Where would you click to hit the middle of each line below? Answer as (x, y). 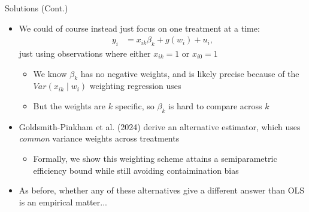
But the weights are (69, 106)
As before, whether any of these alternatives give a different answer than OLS (162, 190)
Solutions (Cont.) (37, 8)
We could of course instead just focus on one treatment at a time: (139, 28)
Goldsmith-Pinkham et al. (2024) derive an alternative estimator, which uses (160, 126)
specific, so (135, 106)
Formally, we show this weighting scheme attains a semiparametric (155, 158)
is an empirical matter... (63, 202)
